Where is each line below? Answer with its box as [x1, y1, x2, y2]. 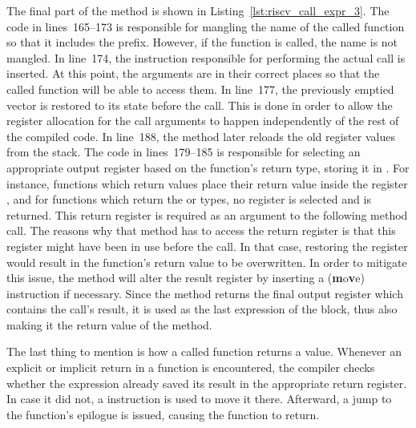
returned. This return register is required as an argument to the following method [6, 206, 408, 223]
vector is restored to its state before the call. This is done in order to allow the [6, 96, 393, 113]
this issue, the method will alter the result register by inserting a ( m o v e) [6, 269, 365, 286]
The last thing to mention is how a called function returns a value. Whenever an [6, 343, 402, 360]
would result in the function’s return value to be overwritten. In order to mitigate [6, 253, 407, 270]
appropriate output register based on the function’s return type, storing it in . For [6, 159, 410, 176]
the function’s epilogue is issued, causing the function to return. [6, 406, 320, 422]
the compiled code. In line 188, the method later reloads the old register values [6, 127, 395, 144]
